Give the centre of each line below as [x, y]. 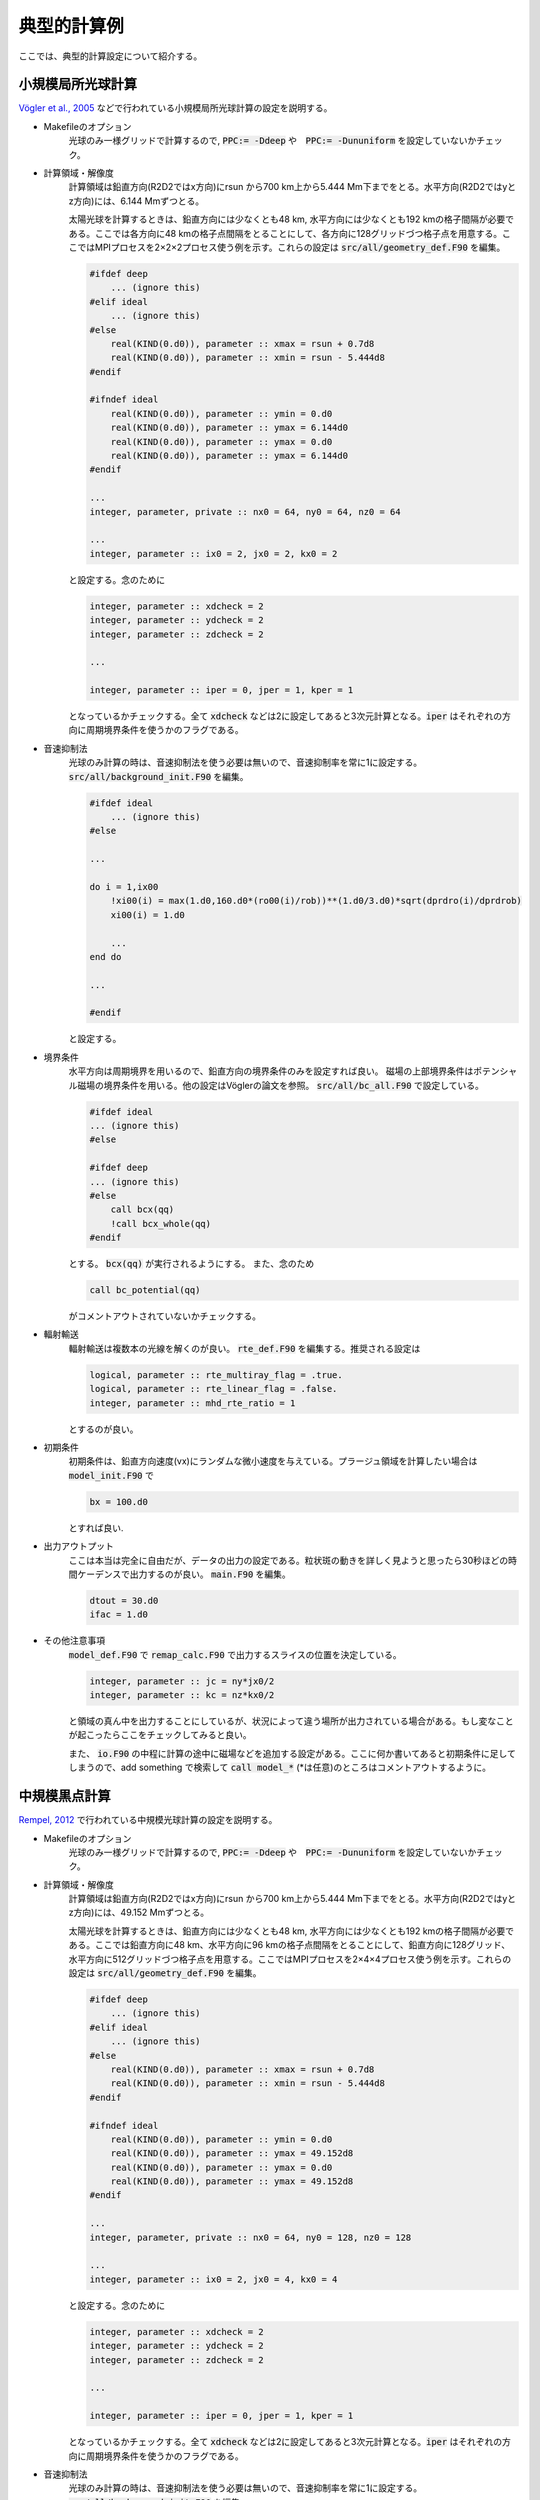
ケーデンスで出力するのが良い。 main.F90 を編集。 [184, 1574]
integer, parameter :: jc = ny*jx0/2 [182, 1681]
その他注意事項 [74, 1641]
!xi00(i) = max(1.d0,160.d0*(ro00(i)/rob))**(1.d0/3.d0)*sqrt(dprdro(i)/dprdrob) [316, 901]
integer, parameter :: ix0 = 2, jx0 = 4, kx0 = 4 [213, 2279]
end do [105, 956]
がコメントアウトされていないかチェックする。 [165, 1316]
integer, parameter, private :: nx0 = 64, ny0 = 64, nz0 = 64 [245, 511]
